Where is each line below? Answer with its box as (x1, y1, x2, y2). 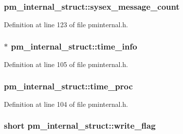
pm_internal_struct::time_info (11, 40, 137, 52)
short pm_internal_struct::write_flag (4, 119, 156, 132)
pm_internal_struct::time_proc (4, 80, 133, 92)
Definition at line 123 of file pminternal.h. (4, 19, 128, 30)
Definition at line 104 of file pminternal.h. (4, 99, 128, 109)
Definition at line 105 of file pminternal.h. (4, 59, 128, 69)
